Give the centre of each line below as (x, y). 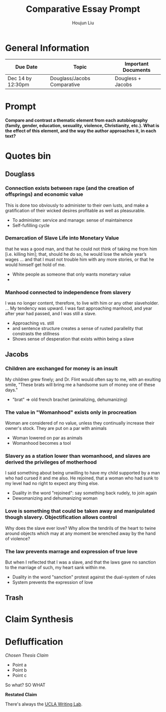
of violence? (18, 538)
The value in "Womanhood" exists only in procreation (71, 412)
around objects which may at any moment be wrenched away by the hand (81, 533)
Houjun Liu (83, 23)
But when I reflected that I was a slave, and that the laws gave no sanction (81, 562)
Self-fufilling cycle (31, 225)
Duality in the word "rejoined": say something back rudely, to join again (84, 493)
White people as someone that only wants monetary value (71, 274)
